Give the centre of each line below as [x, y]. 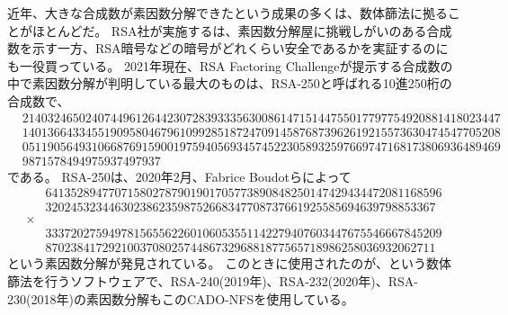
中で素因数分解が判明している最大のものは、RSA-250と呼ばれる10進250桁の [230, 83]
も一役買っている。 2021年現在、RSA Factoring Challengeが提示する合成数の [230, 65]
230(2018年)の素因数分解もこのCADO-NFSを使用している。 [181, 298]
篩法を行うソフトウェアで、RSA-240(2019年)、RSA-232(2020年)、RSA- [213, 281]
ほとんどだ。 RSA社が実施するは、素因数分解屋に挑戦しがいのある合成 [242, 30]
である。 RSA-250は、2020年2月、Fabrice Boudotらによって [179, 176]
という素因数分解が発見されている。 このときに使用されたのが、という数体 [229, 263]
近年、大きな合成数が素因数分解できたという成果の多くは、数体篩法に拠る [227, 13]
